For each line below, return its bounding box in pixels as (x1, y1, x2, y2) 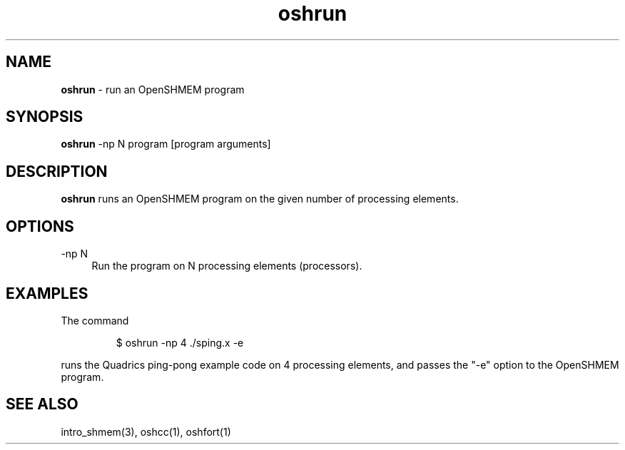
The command (61, 314, 129, 327)
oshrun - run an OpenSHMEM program (61, 83, 245, 96)
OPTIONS (6, 217, 74, 235)
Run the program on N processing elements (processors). (91, 260, 362, 272)
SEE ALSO (6, 395, 78, 414)
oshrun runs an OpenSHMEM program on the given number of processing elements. (61, 193, 459, 205)
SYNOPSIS (6, 108, 83, 126)
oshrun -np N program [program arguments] (61, 138, 271, 150)
